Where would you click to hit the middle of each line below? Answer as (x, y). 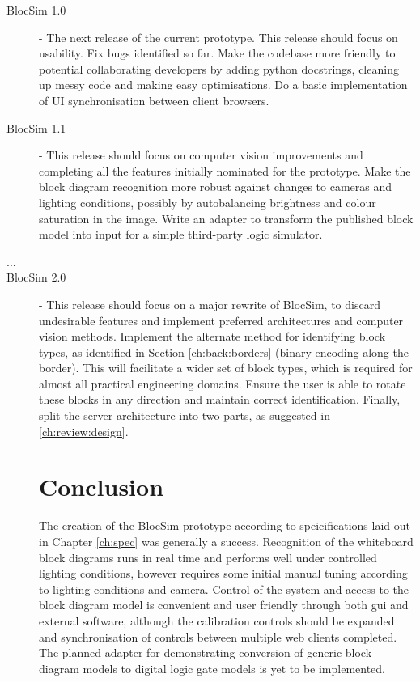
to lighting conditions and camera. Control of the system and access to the (224, 589)
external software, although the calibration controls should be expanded (217, 620)
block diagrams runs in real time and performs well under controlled (208, 557)
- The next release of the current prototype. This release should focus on (218, 37)
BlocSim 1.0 (36, 10)
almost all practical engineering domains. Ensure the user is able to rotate (223, 383)
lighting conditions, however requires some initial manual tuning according (223, 573)
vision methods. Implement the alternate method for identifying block (212, 336)
